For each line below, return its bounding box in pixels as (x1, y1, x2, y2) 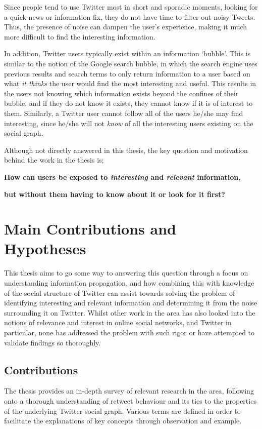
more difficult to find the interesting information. (4, 31, 155, 42)
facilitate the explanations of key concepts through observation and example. (4, 415, 242, 426)
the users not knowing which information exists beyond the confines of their (4, 88, 239, 98)
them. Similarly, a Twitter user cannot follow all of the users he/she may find (4, 107, 243, 118)
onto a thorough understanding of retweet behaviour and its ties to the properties (4, 395, 256, 406)
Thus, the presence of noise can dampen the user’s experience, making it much (4, 21, 247, 32)
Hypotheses (4, 238, 86, 259)
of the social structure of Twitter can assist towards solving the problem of (4, 287, 235, 298)
